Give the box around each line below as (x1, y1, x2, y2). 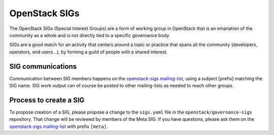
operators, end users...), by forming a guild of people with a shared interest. (9, 49, 168, 55)
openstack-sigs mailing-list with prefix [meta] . (9, 123, 108, 129)
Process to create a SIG (9, 95, 85, 104)
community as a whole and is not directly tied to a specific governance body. (9, 32, 170, 38)
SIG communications (9, 62, 77, 71)
